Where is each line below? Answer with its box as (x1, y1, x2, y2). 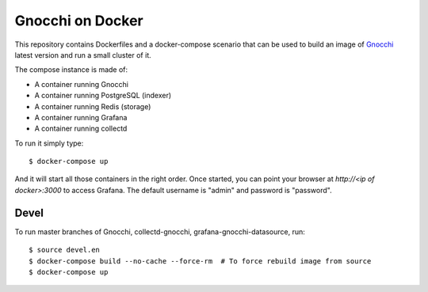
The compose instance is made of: (14, 65, 128, 74)
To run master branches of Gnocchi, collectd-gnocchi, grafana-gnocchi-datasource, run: (14, 226, 305, 237)
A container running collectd (34, 123, 128, 134)
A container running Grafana (34, 112, 128, 122)
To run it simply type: (14, 138, 84, 148)
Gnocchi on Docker (14, 12, 144, 29)
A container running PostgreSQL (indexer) (34, 91, 172, 100)
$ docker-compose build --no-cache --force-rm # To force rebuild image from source (29, 256, 372, 265)
